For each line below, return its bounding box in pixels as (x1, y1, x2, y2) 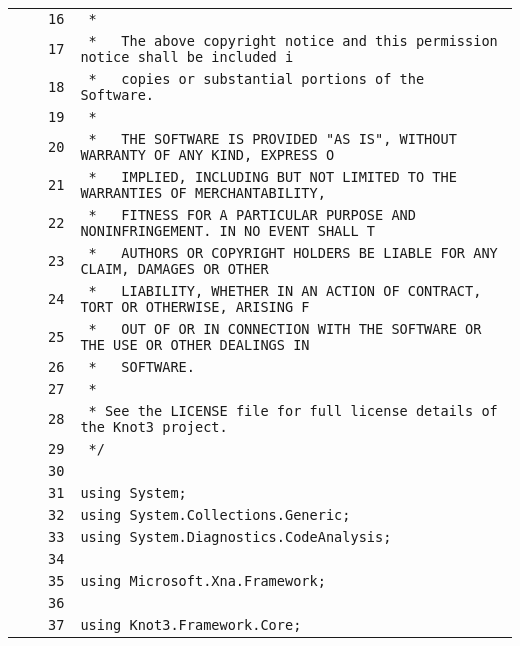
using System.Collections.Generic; (80, 507, 351, 523)
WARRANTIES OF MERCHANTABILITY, (80, 185, 326, 201)
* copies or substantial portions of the (88, 71, 425, 87)
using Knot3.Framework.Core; (80, 617, 302, 633)
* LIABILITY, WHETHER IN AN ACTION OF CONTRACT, (88, 283, 482, 299)
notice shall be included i (80, 49, 294, 65)
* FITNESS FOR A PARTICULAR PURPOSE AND (88, 207, 416, 223)
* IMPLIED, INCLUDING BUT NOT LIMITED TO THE (88, 169, 457, 185)
